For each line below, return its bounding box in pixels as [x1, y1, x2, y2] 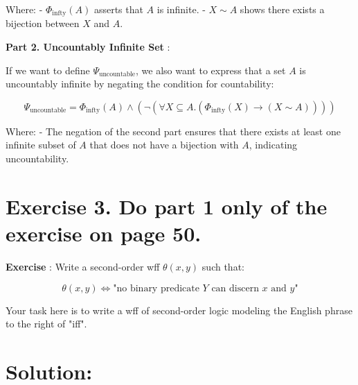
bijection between [6, 16, 80, 31]
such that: [202, 259, 244, 273]
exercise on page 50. [6, 219, 202, 247]
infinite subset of [6, 137, 76, 152]
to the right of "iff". [6, 316, 87, 331]
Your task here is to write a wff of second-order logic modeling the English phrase [6, 302, 352, 317]
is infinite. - [156, 2, 206, 16]
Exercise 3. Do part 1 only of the [6, 191, 328, 220]
